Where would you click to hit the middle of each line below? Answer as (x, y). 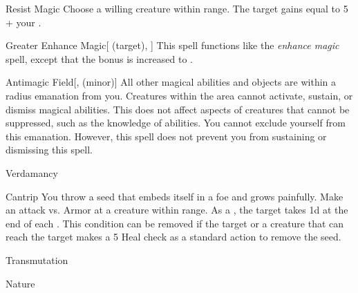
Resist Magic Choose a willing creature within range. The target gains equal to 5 (177, 8)
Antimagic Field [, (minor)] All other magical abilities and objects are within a (171, 82)
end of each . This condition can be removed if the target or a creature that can (175, 223)
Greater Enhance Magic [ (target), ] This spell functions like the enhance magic (172, 45)
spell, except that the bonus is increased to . (99, 58)
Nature (20, 283)
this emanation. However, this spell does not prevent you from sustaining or (166, 136)
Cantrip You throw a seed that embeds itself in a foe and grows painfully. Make (175, 196)
